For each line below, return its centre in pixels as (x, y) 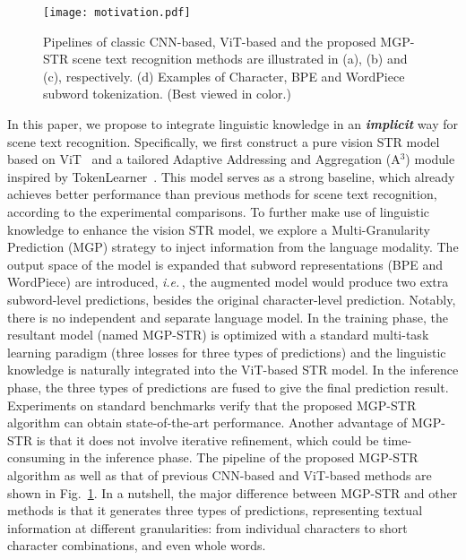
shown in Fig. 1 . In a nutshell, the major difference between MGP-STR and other (233, 492)
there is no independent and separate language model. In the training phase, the (228, 317)
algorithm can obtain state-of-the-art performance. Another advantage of (207, 422)
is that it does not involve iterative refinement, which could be (207, 439)
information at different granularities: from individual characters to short (207, 527)
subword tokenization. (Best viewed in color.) (167, 94)
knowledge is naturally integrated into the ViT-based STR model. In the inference (233, 370)
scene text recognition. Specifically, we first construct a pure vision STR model (224, 141)
